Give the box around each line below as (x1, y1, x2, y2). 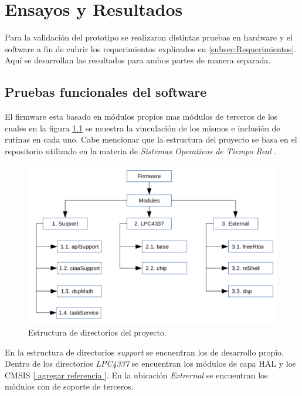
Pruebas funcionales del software (5, 83, 207, 101)
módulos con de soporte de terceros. (5, 380, 134, 392)
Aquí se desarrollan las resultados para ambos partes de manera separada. (5, 54, 271, 66)
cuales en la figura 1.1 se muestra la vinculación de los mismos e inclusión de (5, 121, 280, 134)
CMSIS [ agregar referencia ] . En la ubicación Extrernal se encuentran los (5, 368, 268, 381)
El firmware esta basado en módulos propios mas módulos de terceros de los (5, 110, 278, 123)
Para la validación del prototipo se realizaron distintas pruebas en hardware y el (5, 31, 293, 43)
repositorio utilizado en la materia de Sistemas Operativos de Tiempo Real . (5, 144, 277, 157)
